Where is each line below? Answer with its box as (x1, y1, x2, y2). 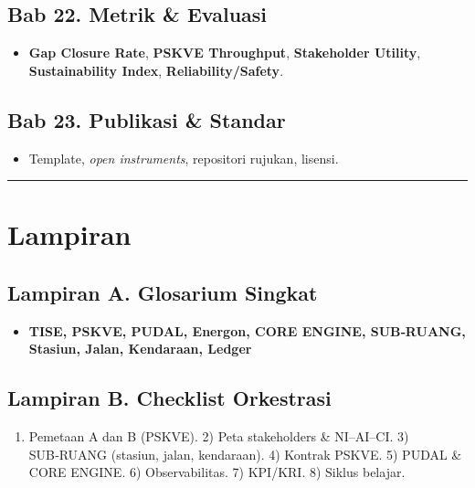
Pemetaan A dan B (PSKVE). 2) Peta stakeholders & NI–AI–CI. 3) (28, 427, 409, 446)
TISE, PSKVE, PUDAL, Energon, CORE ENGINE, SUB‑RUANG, (28, 321, 466, 340)
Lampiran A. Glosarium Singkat (7, 278, 318, 306)
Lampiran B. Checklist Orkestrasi (7, 384, 332, 412)
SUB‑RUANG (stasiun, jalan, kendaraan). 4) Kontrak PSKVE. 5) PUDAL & (28, 444, 462, 463)
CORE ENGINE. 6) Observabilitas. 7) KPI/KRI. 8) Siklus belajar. (28, 462, 406, 482)
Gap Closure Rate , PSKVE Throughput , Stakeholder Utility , (28, 43, 421, 62)
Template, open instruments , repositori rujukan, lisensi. (28, 148, 339, 167)
